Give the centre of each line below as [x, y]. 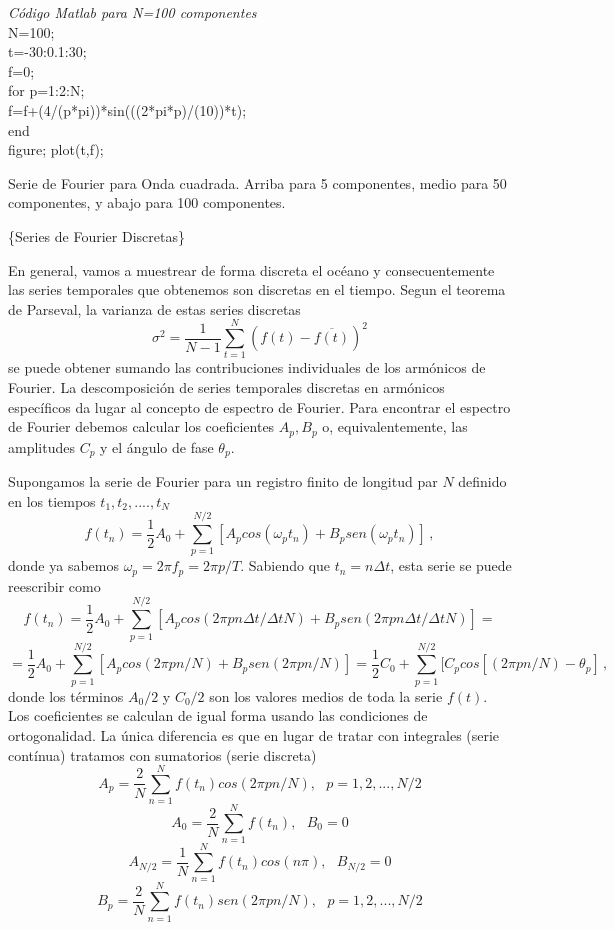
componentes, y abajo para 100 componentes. [147, 202]
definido [482, 481]
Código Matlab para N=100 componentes [132, 12]
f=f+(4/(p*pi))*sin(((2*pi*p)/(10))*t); [127, 109]
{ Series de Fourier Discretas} [96, 235]
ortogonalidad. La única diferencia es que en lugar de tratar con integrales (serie [254, 734]
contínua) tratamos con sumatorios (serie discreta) [162, 754]
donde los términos [66, 695]
